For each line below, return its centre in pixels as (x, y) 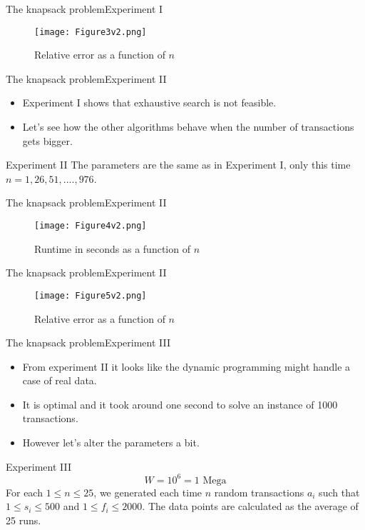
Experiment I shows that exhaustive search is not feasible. (149, 102)
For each (24, 492)
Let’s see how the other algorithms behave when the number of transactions (188, 127)
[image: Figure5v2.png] (91, 295)
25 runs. (24, 520)
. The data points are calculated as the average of (250, 506)
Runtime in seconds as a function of (112, 248)
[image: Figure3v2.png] (91, 32)
